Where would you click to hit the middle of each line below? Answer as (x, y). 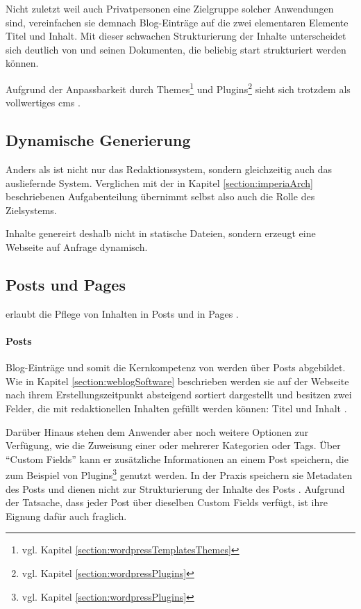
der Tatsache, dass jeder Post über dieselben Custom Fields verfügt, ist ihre (167, 502)
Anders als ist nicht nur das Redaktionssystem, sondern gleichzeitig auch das (169, 169)
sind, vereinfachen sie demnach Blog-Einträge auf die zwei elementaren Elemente (177, 22)
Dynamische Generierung (98, 140)
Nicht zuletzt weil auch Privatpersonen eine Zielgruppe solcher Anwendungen (170, 8)
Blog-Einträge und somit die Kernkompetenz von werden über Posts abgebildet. (176, 367)
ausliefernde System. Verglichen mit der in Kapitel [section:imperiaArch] (160, 182)
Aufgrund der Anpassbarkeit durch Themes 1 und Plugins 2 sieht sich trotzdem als (178, 88)
